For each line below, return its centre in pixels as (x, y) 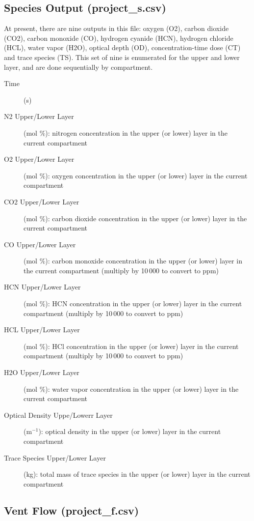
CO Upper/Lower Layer (40, 244)
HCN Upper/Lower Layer (42, 287)
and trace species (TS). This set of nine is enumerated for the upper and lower (122, 57)
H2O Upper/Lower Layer (42, 372)
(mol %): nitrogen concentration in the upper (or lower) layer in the (126, 132)
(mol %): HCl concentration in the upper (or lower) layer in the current (131, 346)
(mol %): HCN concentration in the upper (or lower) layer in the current (133, 304)
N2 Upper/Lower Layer (39, 116)
